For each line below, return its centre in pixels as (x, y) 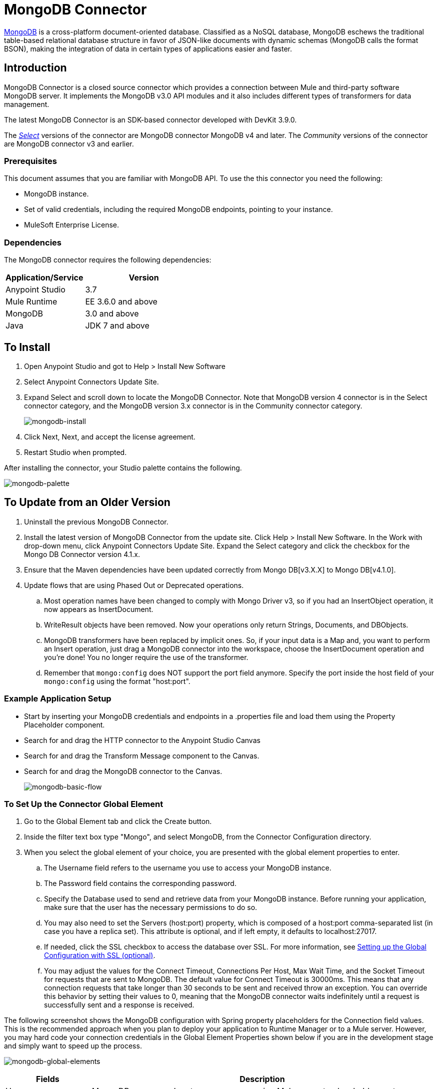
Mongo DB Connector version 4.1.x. (82, 554)
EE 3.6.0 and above (121, 302)
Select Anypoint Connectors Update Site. (91, 381)
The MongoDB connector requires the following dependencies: (108, 260)
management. (27, 104)
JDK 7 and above (117, 326)
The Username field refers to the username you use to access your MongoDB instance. (188, 868)
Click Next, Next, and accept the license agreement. (110, 436)
